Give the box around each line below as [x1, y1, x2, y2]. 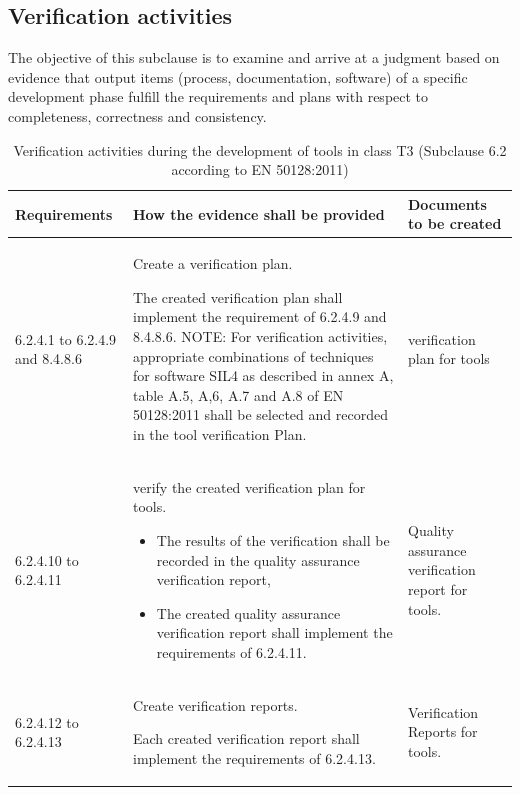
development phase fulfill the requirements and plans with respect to [8, 86, 429, 107]
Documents [408, 193, 487, 214]
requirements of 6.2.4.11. [156, 641, 307, 662]
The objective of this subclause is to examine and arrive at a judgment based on [8, 47, 500, 68]
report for [408, 578, 468, 599]
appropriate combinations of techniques [132, 345, 374, 366]
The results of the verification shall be [156, 529, 390, 550]
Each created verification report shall [132, 728, 360, 749]
